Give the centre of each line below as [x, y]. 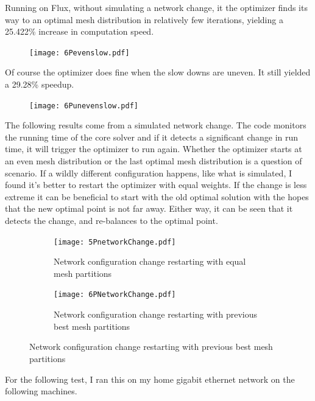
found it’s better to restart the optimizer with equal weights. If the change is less [156, 185]
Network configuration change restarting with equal [150, 261]
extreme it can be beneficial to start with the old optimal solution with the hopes [157, 196]
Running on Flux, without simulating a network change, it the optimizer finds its [156, 7]
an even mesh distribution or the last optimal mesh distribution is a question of [154, 161]
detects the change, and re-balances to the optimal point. [111, 221]
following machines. [41, 391]
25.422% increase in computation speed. [80, 31]
